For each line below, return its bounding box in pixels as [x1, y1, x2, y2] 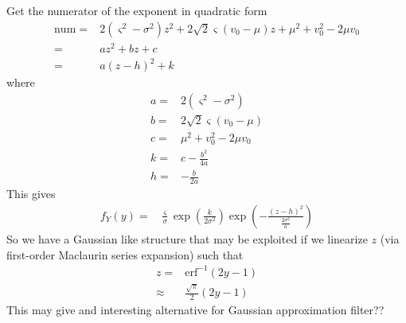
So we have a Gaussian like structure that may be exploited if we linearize [6, 230, 368, 247]
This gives [6, 185, 56, 202]
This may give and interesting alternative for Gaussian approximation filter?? [6, 302, 385, 318]
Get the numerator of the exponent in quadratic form [6, 2, 267, 18]
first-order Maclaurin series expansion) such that [6, 246, 244, 263]
